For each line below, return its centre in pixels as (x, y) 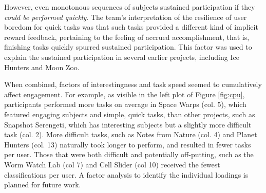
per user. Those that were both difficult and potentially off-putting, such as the (129, 154)
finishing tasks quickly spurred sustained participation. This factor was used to (128, 47)
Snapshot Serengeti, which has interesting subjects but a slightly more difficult (128, 124)
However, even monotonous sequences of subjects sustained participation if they (130, 7)
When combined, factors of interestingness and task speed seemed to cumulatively (133, 84)
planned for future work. (43, 185)
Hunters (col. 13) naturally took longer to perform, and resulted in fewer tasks (128, 144)
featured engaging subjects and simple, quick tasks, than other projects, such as (130, 114)
